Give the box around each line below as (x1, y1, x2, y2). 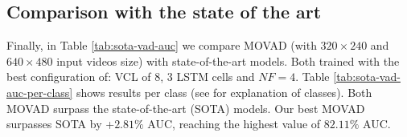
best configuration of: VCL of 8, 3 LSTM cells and (6, 68, 255, 85)
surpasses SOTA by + (6, 115, 115, 132)
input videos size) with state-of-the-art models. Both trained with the (56, 52, 400, 69)
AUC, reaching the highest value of (147, 115, 321, 132)
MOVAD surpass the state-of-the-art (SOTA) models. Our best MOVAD (6, 99, 365, 116)
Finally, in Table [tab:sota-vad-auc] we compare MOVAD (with (6, 37, 317, 54)
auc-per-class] (6, 83, 73, 100)
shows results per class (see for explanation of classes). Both (76, 83, 372, 100)
